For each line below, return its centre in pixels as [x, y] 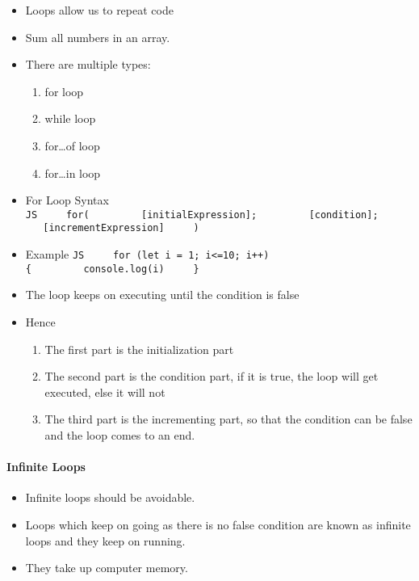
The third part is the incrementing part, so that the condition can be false [228, 419]
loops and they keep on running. [105, 540]
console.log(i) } [141, 269]
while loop [70, 118]
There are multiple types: [88, 64]
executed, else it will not [105, 392]
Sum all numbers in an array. [98, 37]
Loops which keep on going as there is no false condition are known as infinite [218, 524]
